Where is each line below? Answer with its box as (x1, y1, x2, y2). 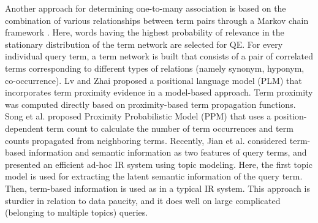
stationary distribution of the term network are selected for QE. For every (5, 37, 283, 50)
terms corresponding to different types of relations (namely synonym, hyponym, (5, 61, 305, 74)
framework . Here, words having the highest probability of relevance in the (5, 26, 284, 39)
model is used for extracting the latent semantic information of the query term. (5, 170, 303, 183)
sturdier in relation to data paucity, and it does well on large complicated (5, 194, 281, 206)
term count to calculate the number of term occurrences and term (46, 121, 293, 134)
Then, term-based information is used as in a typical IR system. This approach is (5, 181, 310, 194)
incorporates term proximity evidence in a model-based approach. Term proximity (5, 86, 313, 99)
